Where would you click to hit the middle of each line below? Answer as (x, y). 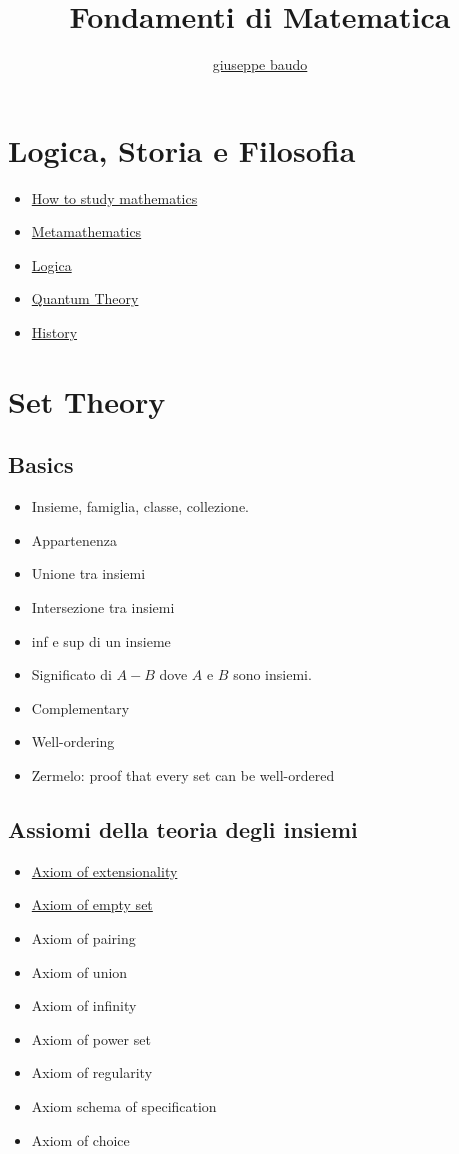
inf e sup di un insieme (101, 640)
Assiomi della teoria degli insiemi (183, 828)
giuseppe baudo (260, 64)
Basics (41, 464)
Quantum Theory (85, 298)
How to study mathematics (114, 197)
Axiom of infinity (84, 1005)
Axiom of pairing (83, 937)
